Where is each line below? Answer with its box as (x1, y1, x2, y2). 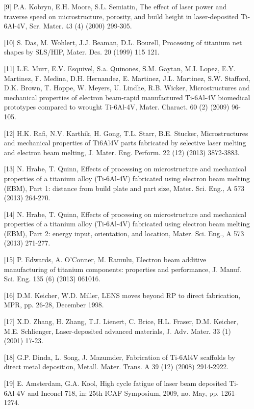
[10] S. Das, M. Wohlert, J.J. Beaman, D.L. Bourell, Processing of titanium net (4, 37, 242, 47)
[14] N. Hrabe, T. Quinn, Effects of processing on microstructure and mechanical (4, 209, 247, 219)
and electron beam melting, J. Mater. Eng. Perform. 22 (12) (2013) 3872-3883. (4, 147, 240, 157)
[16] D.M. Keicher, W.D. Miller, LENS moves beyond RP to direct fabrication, (4, 290, 241, 300)
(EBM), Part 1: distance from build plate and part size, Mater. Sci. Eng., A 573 (4, 183, 245, 193)
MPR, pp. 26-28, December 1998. (4, 300, 104, 310)
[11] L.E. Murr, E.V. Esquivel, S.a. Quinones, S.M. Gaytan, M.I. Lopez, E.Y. (4, 63, 236, 73)
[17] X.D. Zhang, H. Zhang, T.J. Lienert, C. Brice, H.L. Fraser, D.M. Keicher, (4, 316, 238, 327)
